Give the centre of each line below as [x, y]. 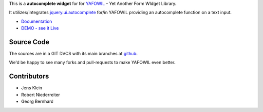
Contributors [29, 76]
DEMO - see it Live [40, 28]
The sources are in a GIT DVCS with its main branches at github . [73, 54]
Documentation [37, 21]
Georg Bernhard [37, 101]
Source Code [29, 42]
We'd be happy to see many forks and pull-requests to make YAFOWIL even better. [92, 63]
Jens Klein [32, 88]
